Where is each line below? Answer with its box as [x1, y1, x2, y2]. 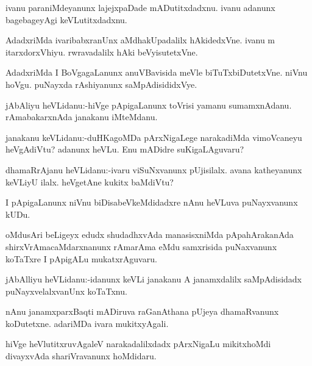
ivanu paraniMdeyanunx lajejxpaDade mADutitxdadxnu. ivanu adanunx [5, 1, 275, 13]
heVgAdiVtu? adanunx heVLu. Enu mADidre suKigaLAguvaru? [5, 143, 244, 156]
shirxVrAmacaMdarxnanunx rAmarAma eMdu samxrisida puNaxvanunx [5, 240, 277, 253]
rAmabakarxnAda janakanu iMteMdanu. [5, 110, 158, 123]
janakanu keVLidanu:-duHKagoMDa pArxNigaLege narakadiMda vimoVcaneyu [5, 131, 302, 143]
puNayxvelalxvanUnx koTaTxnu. [5, 284, 127, 297]
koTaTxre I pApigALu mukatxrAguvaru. [5, 252, 157, 265]
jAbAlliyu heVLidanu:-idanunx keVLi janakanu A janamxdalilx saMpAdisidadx [5, 273, 302, 285]
